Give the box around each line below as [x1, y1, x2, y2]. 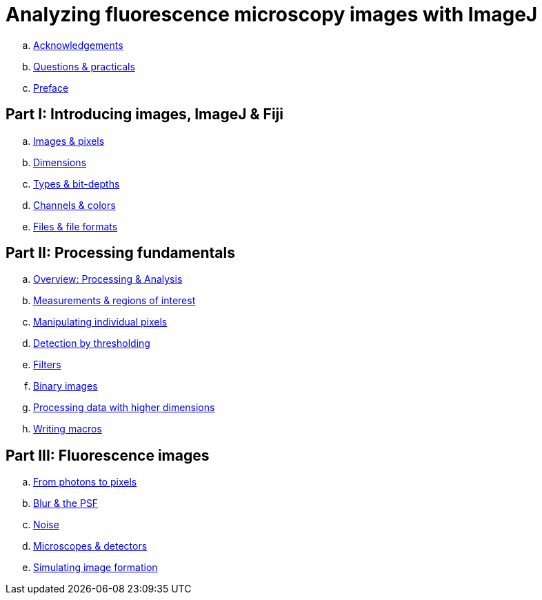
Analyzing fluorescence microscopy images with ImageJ [6, 3, 538, 26]
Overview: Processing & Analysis [33, 273, 183, 286]
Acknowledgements [33, 39, 123, 51]
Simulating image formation [33, 561, 158, 574]
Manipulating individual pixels [33, 316, 168, 328]
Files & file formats [33, 220, 118, 232]
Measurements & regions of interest [33, 294, 196, 307]
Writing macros [33, 423, 102, 435]
